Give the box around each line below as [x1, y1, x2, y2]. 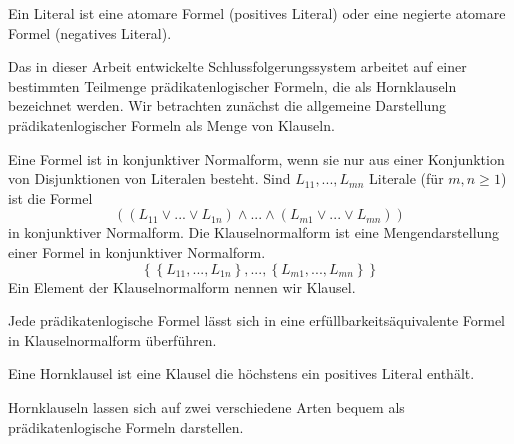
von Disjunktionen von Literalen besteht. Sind [8, 168, 291, 189]
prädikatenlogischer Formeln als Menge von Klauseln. [8, 114, 335, 135]
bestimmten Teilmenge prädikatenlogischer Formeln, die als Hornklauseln [8, 75, 457, 96]
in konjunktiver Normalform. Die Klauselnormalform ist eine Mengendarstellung [8, 222, 500, 243]
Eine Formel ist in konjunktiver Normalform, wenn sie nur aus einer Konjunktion [8, 148, 505, 169]
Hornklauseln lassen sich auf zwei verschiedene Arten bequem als [8, 396, 405, 417]
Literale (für [369, 168, 444, 189]
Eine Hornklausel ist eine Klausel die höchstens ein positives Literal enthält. [8, 363, 475, 384]
